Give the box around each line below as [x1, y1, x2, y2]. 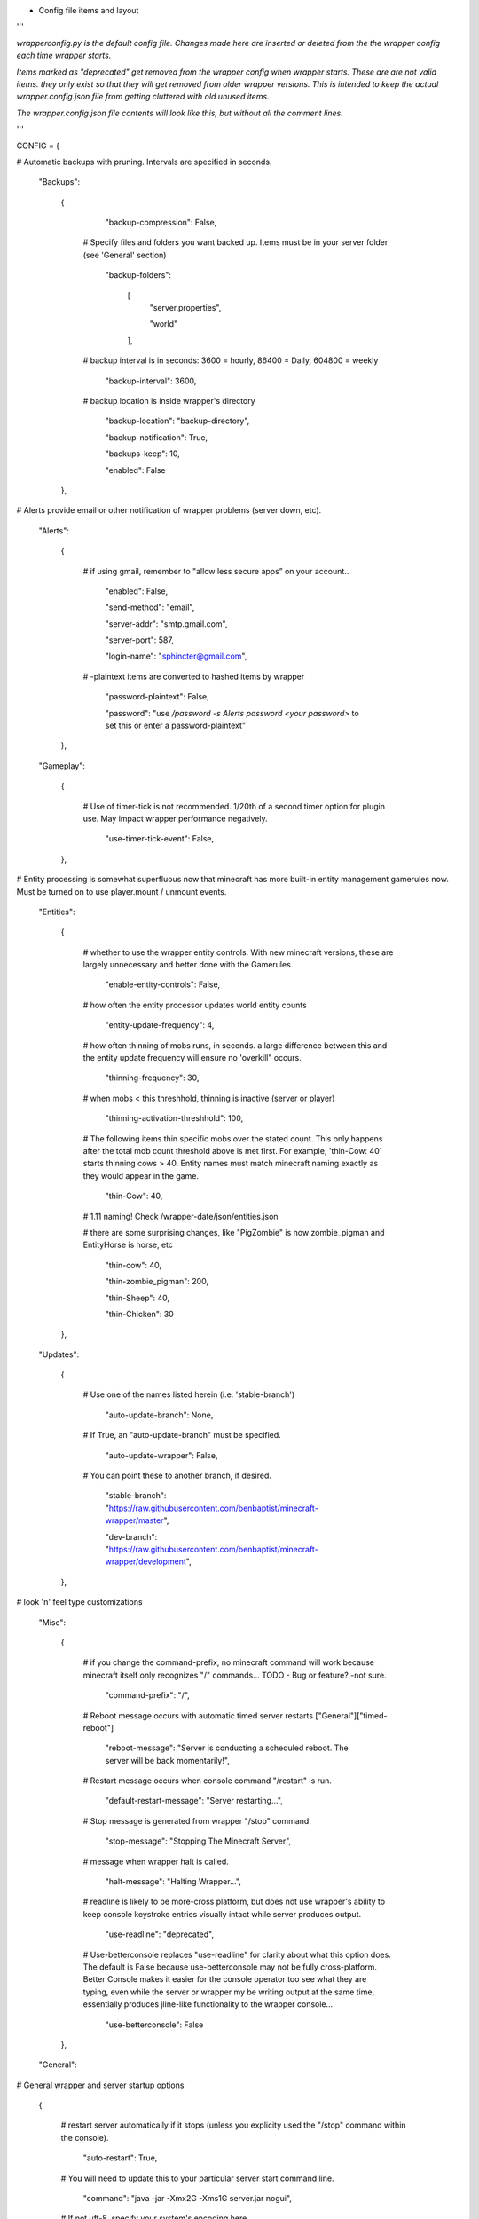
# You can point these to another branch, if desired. [82, 1470, 272, 1481]
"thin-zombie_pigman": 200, [105, 1276, 208, 1287]
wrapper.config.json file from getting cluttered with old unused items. [16, 91, 270, 102]
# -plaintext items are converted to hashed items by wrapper [82, 671, 305, 682]
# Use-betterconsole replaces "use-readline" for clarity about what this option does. [82, 1949, 392, 1960]
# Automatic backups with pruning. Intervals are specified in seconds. [16, 156, 272, 167]
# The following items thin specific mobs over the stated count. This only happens [82, 1133, 383, 1144]
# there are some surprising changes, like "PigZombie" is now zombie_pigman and [82, 1227, 385, 1237]
